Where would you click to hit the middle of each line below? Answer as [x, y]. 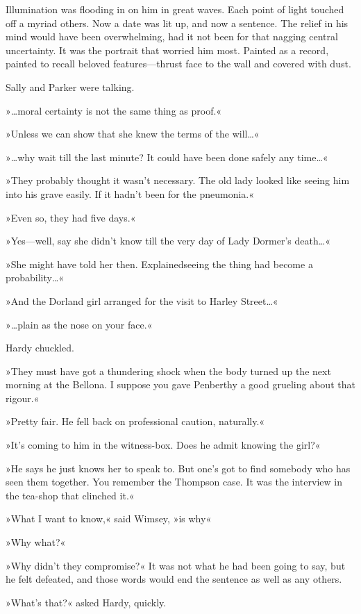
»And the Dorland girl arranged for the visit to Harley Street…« [142, 300]
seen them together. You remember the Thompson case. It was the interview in [174, 482]
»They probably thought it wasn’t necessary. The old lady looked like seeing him [178, 180]
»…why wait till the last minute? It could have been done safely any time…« [167, 157]
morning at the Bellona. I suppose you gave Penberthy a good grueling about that [180, 384]
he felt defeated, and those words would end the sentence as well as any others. [174, 579]
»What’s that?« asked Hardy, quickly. [86, 602]
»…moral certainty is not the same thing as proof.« [114, 110]
